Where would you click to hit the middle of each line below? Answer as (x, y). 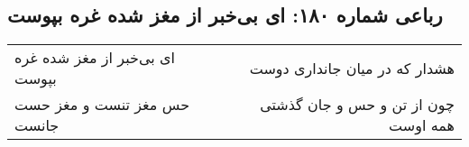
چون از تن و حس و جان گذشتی (357, 105)
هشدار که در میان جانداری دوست (352, 68)
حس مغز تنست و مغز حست (102, 105)
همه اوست (422, 125)
